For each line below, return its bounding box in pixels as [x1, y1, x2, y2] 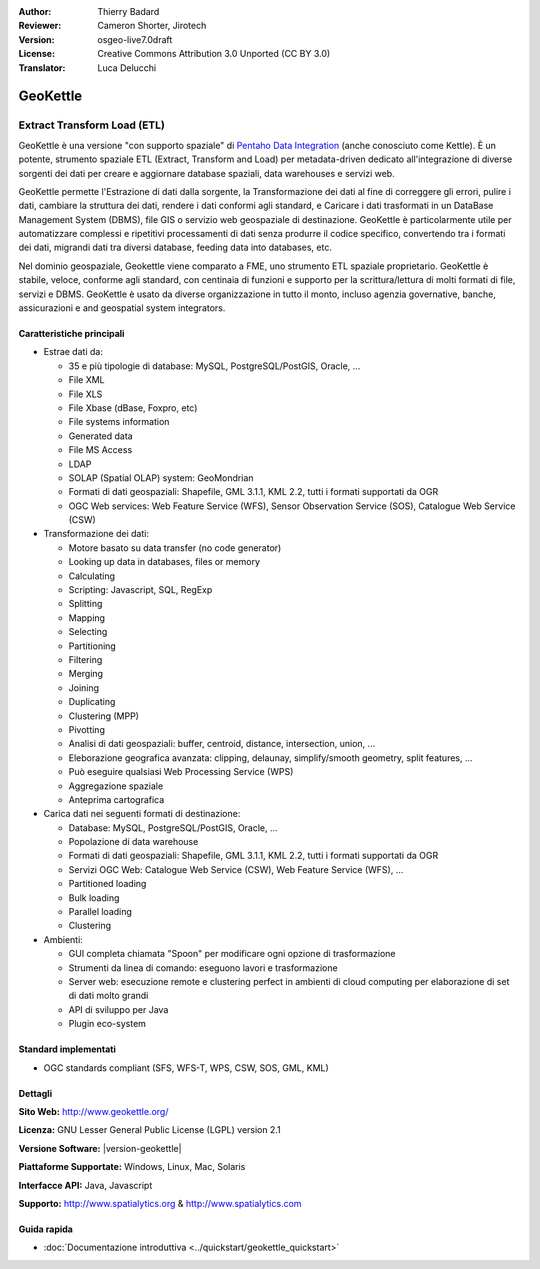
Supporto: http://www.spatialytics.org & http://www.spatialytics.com [18, 1197, 302, 1209]
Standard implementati [18, 1043, 117, 1055]
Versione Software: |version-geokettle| [18, 1142, 182, 1154]
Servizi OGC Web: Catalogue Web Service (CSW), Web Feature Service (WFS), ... [68, 863, 404, 875]
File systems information [68, 416, 170, 428]
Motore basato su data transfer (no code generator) [68, 541, 282, 554]
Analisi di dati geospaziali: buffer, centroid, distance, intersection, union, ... [68, 738, 376, 750]
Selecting [68, 626, 108, 638]
